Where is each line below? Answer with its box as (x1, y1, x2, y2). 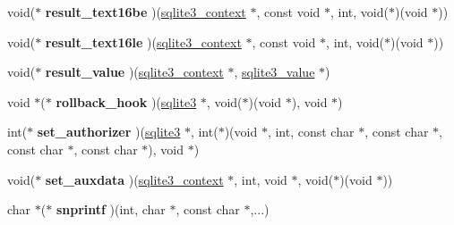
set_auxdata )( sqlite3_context (45, 170, 224, 188)
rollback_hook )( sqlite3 (56, 92, 197, 111)
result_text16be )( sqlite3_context (45, 3, 246, 21)
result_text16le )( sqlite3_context (45, 32, 242, 51)
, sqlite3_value (234, 62, 315, 81)
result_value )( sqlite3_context (45, 62, 224, 81)
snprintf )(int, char (56, 200, 166, 219)
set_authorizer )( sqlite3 (37, 122, 181, 141)
